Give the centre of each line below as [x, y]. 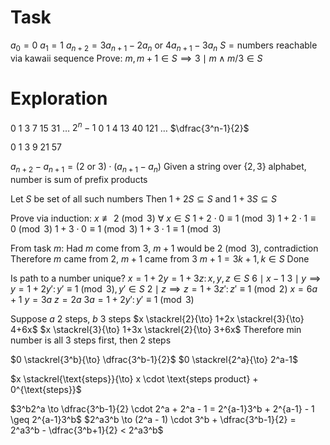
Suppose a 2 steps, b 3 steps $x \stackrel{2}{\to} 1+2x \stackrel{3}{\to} [157, 319]
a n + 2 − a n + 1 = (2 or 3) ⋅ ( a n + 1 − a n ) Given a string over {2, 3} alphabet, [158, 168]
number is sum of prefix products [79, 180]
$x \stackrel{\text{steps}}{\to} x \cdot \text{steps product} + [134, 379]
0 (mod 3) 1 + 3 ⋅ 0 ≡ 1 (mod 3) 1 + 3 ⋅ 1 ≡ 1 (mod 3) [116, 229]
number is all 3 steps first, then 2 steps [91, 340]
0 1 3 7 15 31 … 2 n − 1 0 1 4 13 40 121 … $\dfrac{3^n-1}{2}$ [130, 127]
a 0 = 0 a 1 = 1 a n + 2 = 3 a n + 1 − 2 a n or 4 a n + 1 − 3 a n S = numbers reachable [164, 46]
